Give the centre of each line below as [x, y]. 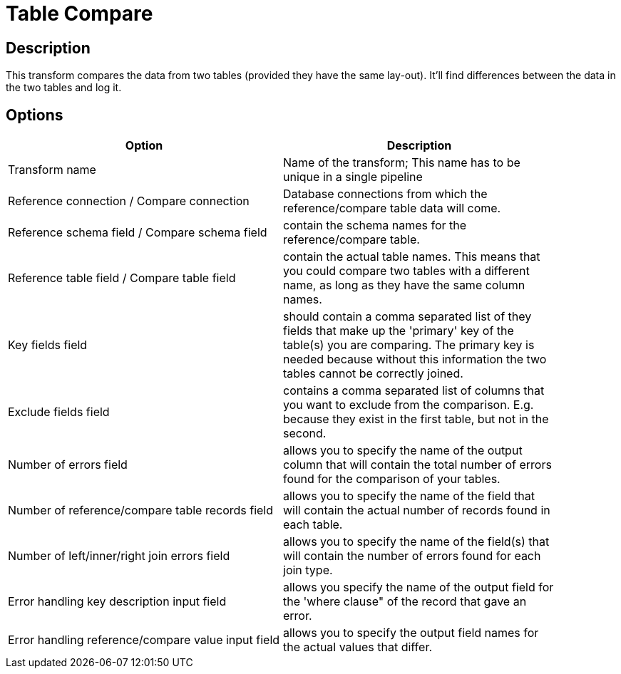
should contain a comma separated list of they [407, 317]
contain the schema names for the [375, 225]
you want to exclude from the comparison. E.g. [409, 405]
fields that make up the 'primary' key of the [399, 331]
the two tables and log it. [64, 88]
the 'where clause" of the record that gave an [405, 602]
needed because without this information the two [415, 359]
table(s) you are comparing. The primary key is [409, 345]
